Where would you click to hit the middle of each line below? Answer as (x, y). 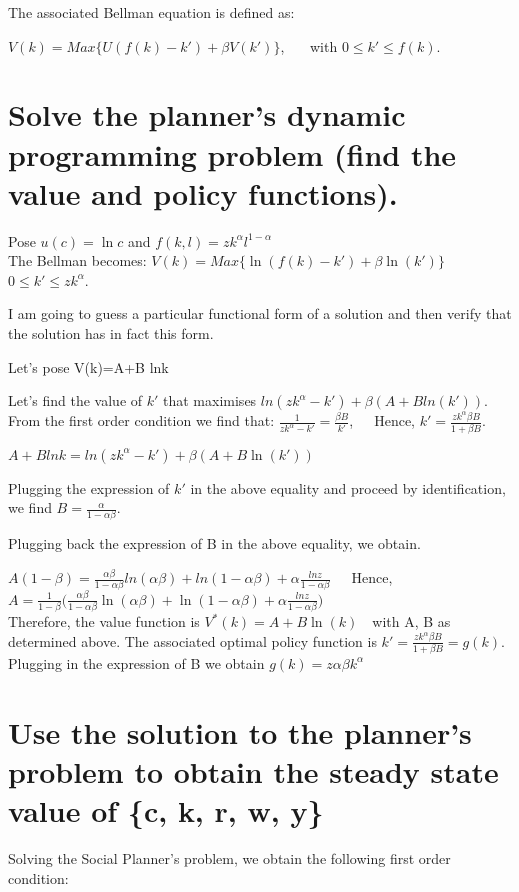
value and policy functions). (203, 192)
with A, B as (411, 621)
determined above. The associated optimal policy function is (192, 640)
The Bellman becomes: (77, 260)
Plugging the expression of (89, 487)
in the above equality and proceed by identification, (348, 487)
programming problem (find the (232, 153)
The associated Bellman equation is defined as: (151, 12)
